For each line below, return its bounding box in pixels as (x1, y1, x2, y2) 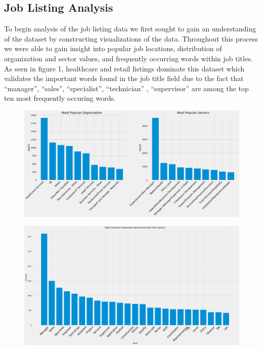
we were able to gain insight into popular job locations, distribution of (4, 43, 222, 54)
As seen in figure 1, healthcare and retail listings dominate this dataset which (4, 63, 245, 73)
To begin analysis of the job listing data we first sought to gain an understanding (4, 23, 256, 34)
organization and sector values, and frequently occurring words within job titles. (4, 53, 253, 63)
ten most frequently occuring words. (4, 93, 116, 103)
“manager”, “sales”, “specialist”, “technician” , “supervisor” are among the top (4, 83, 249, 93)
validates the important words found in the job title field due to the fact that (4, 73, 244, 84)
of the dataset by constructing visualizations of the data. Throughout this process (4, 33, 258, 44)
